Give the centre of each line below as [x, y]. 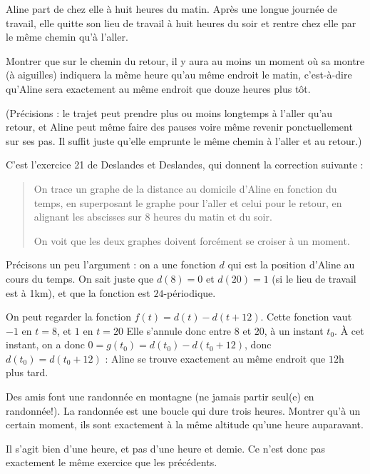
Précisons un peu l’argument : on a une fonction [111, 264]
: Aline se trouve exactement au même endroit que [215, 358]
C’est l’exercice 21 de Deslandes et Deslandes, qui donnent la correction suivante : [185, 165]
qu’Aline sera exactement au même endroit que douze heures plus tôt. [158, 88]
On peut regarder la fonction [68, 317]
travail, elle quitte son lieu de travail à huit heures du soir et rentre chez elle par [181, 22]
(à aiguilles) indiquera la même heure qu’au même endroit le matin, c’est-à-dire [179, 75]
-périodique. [190, 292]
